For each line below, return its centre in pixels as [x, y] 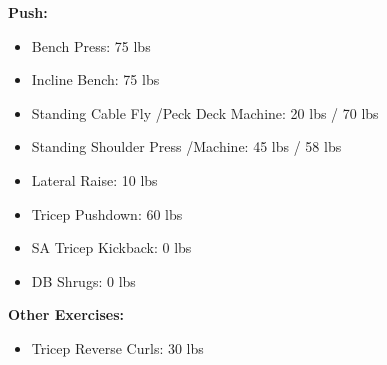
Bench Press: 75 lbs [91, 45]
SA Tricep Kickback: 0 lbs [111, 247]
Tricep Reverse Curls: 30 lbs [117, 347]
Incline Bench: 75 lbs [95, 79]
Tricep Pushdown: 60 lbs [107, 213]
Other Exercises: [66, 314]
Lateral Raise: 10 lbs [94, 179]
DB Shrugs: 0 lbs [83, 280]
